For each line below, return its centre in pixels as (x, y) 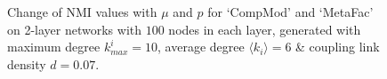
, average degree (201, 47)
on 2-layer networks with (75, 29)
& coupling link (338, 47)
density (27, 63)
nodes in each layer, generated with (265, 29)
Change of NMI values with (82, 12)
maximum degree (54, 47)
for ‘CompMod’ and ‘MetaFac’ (290, 12)
